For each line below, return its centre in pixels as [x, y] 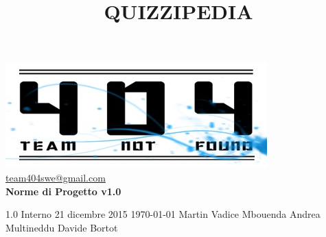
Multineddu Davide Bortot [62, 227]
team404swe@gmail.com [56, 177]
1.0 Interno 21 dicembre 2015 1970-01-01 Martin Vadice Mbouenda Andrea [163, 214]
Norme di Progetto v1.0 [63, 191]
